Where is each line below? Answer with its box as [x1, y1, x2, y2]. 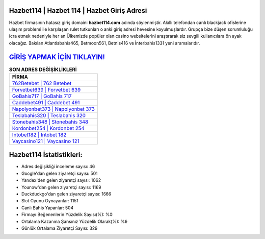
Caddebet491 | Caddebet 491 [12, 99, 80, 106]
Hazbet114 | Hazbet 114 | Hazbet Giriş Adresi [9, 6, 147, 15]
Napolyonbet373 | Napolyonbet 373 [12, 105, 95, 112]
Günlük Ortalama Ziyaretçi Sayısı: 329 [21, 225, 98, 231]
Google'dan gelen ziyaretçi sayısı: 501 [21, 170, 98, 176]
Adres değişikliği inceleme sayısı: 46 [21, 164, 95, 169]
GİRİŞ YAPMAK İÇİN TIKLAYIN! [9, 53, 105, 61]
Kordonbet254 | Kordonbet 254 [12, 125, 85, 132]
